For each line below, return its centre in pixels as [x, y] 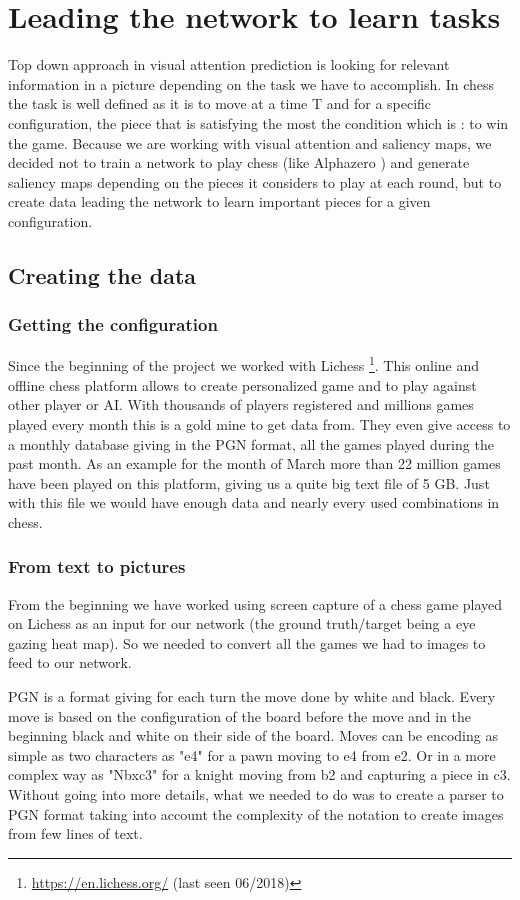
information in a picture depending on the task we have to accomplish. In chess [251, 83]
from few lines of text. [75, 833]
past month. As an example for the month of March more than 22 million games [254, 463]
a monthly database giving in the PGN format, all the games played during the [251, 443]
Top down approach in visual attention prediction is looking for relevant [229, 64]
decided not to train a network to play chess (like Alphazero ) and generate [239, 162]
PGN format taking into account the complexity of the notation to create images [256, 813]
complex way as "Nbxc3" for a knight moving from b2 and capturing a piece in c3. [259, 774]
